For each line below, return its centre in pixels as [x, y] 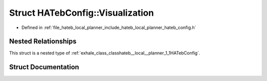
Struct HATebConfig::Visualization [82, 13]
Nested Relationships [43, 41]
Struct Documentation [44, 67]
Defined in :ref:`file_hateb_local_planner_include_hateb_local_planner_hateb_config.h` [109, 27]
